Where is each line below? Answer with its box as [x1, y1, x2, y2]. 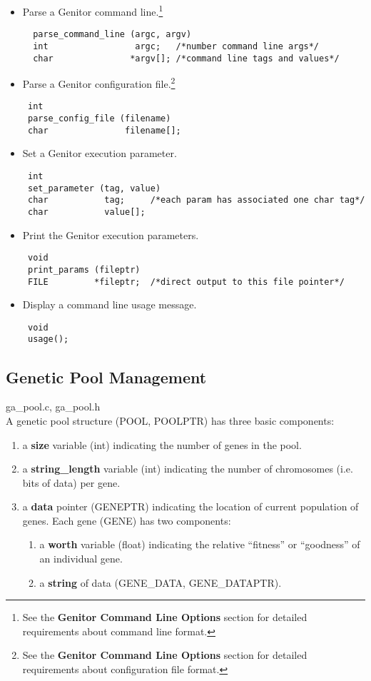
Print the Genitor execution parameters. [22, 227, 199, 242]
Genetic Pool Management [6, 365, 207, 388]
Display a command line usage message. [22, 297, 197, 312]
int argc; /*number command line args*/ [33, 41, 320, 51]
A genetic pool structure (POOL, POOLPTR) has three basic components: [6, 413, 335, 428]
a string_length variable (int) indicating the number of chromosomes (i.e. [22, 461, 353, 476]
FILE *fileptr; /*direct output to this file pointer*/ [27, 276, 345, 287]
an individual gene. [39, 551, 123, 566]
